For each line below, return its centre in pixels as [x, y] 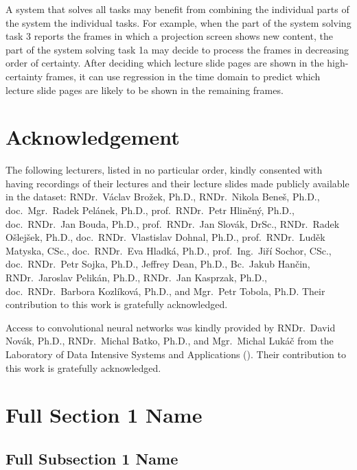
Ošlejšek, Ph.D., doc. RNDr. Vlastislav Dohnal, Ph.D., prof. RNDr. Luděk [165, 237]
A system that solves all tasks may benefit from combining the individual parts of [177, 9]
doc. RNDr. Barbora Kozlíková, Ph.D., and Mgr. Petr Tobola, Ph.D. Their [165, 291]
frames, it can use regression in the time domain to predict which [183, 76]
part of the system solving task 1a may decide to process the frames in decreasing [177, 49]
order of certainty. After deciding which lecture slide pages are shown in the [165, 63]
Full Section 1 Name [104, 415]
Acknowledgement [93, 137]
